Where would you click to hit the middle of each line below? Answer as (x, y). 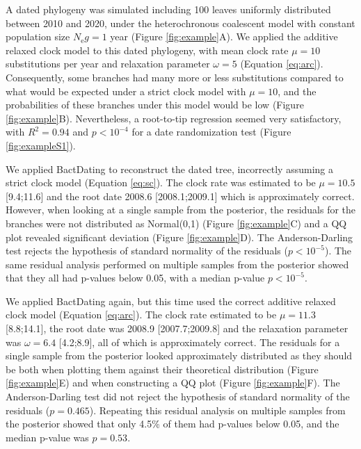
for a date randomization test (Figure (211, 132)
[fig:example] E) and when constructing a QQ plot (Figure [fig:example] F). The (173, 383)
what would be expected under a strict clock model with (126, 91)
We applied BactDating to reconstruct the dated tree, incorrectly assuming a (169, 169)
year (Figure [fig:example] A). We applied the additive (224, 36)
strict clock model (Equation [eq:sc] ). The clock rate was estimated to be (161, 182)
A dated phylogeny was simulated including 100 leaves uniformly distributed (168, 9)
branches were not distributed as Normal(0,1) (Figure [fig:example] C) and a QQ (176, 223)
